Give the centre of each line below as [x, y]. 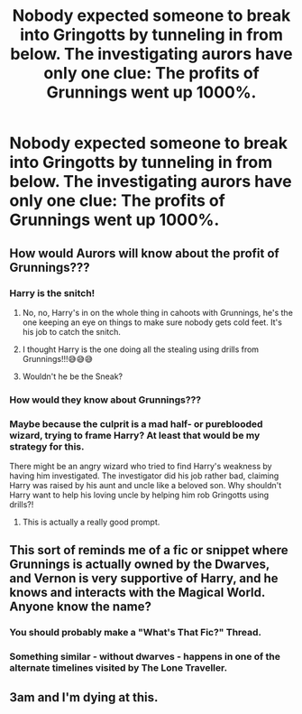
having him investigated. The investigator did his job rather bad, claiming [144, 476]
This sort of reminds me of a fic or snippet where [149, 550]
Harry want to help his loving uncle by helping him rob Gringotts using [139, 495]
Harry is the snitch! [52, 292]
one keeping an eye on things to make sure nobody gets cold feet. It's [152, 322]
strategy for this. [47, 446]
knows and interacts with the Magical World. [137, 593]
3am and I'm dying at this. [84, 697]
